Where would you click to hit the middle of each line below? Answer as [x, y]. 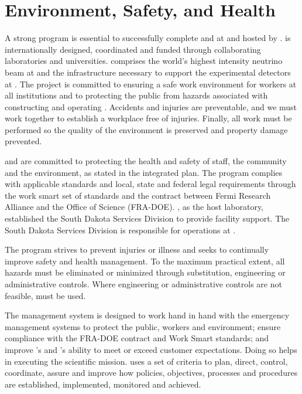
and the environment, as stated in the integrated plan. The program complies [144, 172]
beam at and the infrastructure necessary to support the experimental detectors [148, 72]
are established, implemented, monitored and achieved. [103, 384]
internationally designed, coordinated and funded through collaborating [133, 49]
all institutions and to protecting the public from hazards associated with [136, 95]
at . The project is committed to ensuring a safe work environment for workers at [151, 84]
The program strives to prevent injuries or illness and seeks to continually [137, 249]
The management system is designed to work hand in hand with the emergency [147, 315]
